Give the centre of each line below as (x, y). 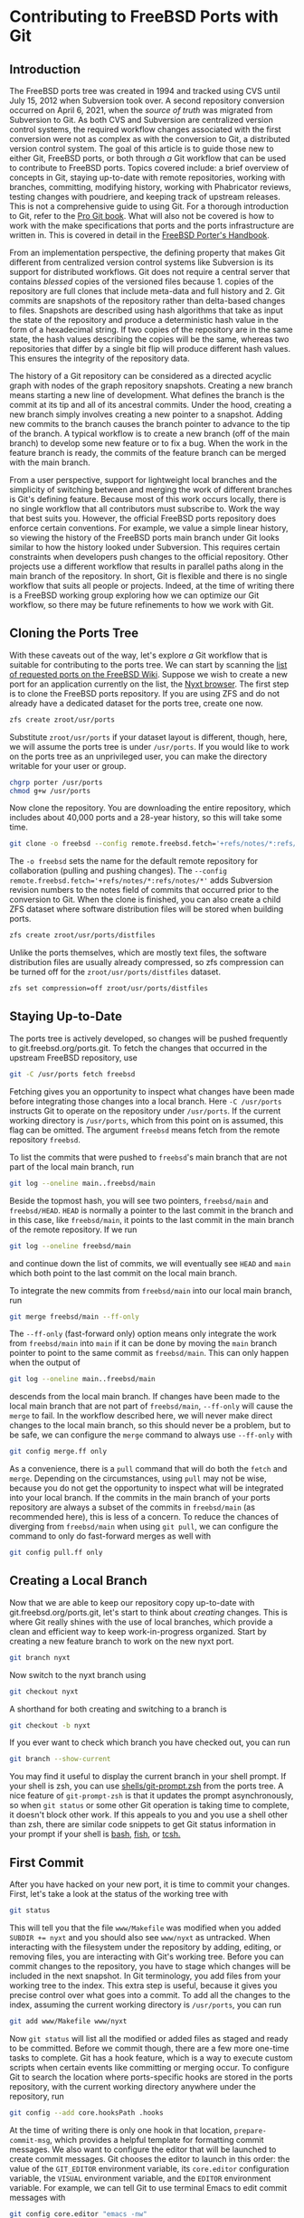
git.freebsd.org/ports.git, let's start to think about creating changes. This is (148, 1612)
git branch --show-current (60, 1759)
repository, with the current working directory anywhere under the (133, 2086)
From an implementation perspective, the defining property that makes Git (147, 252)
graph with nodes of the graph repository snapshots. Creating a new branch (151, 385)
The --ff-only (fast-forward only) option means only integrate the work (143, 1334)
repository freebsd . (45, 1139)
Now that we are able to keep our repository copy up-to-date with (132, 1602)
